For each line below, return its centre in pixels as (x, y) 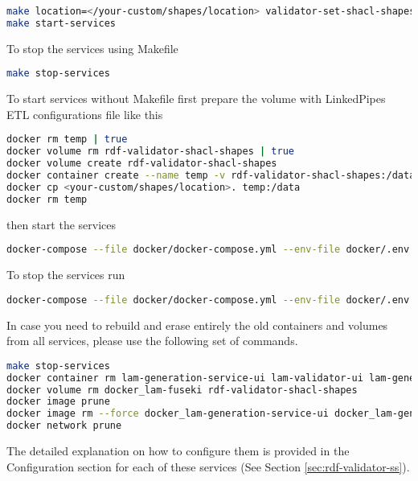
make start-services (61, 23)
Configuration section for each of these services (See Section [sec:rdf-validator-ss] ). (208, 466)
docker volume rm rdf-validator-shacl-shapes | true (150, 152)
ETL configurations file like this (85, 114)
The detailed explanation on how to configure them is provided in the (178, 451)
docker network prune (64, 426)
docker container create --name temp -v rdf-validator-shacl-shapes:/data (211, 176)
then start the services (61, 224)
